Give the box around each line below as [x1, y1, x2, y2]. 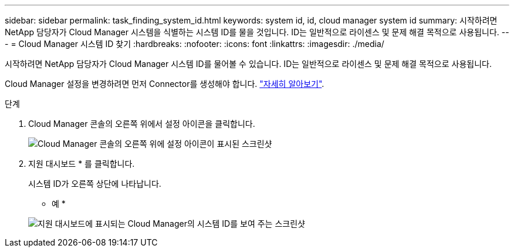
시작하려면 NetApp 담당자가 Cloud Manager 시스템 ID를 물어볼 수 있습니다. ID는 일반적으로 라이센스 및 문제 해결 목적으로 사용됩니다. [5, 59, 492, 69]
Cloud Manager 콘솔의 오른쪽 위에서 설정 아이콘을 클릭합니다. [28, 119, 255, 129]
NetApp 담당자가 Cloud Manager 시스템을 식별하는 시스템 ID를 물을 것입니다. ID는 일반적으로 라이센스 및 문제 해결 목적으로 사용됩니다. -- [5, 27, 509, 37]
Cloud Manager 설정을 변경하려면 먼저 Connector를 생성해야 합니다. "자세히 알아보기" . [5, 79, 324, 89]
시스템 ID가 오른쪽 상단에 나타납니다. [28, 179, 161, 189]
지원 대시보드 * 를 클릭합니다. [28, 159, 135, 169]
